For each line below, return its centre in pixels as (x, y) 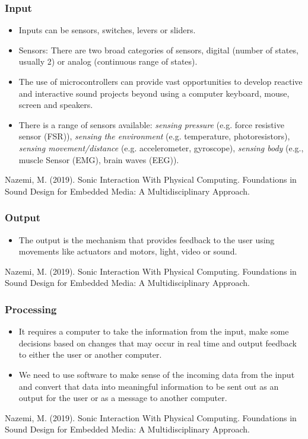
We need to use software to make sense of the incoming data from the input (157, 374)
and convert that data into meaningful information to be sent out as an (149, 386)
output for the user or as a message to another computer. (123, 398)
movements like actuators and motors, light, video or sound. (128, 251)
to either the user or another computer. (90, 354)
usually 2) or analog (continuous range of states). (108, 61)
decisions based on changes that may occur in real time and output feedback (158, 343)
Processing (31, 309)
